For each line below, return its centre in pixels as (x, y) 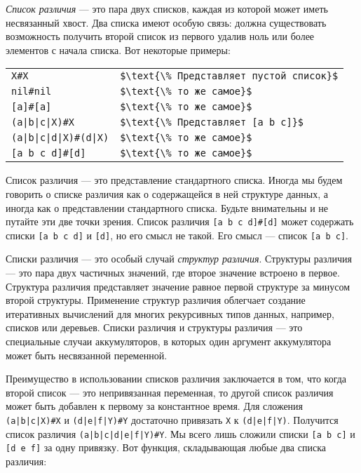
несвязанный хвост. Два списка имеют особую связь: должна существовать (166, 22)
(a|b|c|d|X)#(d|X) (60, 138)
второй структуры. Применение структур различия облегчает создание (156, 300)
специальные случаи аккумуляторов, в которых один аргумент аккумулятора (169, 341)
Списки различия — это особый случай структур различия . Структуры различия (179, 259)
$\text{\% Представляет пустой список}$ (229, 76)
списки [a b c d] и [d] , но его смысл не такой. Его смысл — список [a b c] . (177, 235)
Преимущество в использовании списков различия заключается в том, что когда (176, 379)
